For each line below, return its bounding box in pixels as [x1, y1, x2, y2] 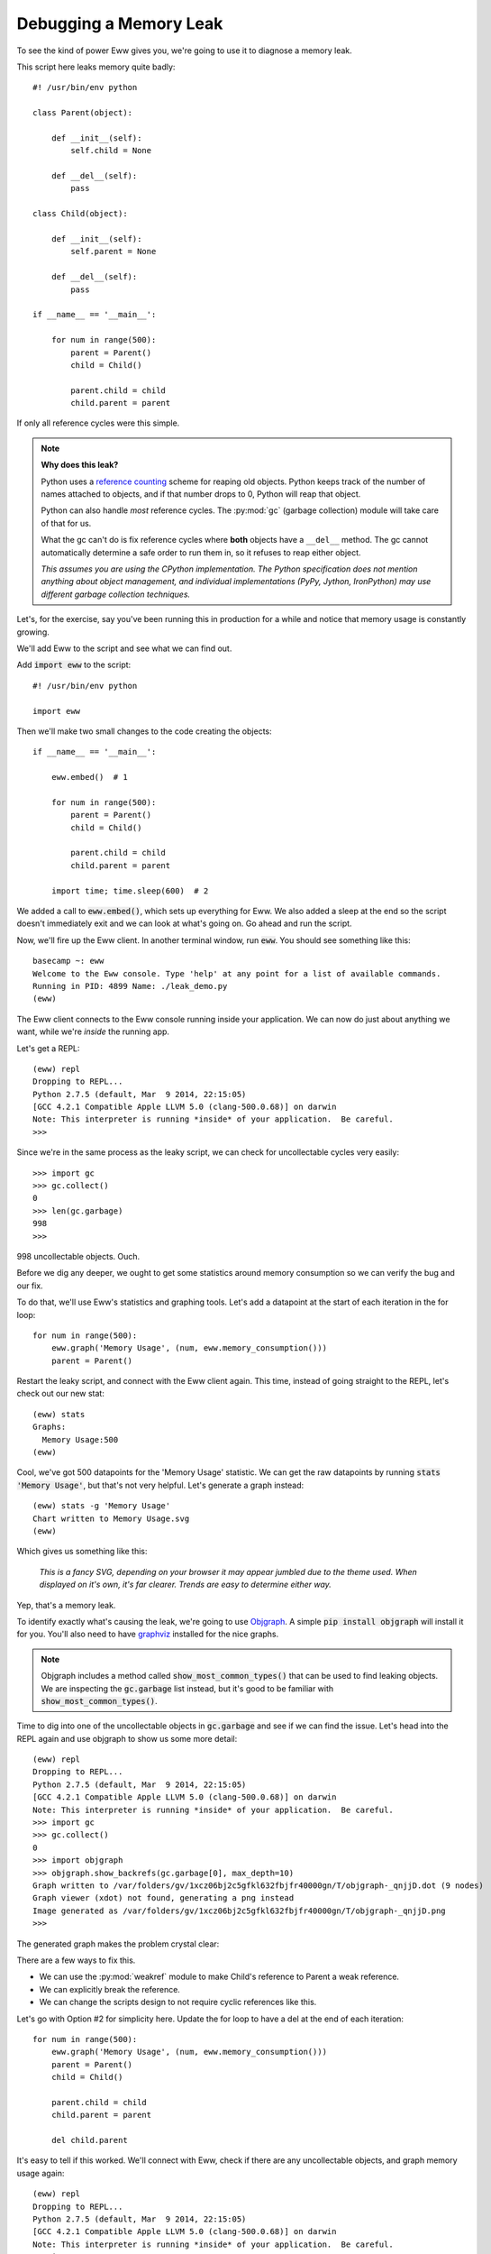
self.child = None [70, 145, 152, 156]
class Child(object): [32, 208, 128, 219]
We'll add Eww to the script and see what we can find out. [16, 643, 232, 654]
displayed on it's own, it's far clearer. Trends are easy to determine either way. [39, 1579, 332, 1590]
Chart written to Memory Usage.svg [32, 1513, 190, 1524]
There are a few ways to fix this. [16, 1955, 136, 1965]
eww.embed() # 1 [50, 772, 128, 783]
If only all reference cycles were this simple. [16, 417, 180, 428]
